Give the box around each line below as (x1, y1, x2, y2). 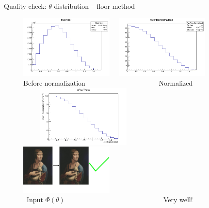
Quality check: (4, 1, 47, 11)
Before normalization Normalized (23, 77, 193, 88)
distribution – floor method (54, 1, 135, 11)
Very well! (163, 194, 193, 205)
